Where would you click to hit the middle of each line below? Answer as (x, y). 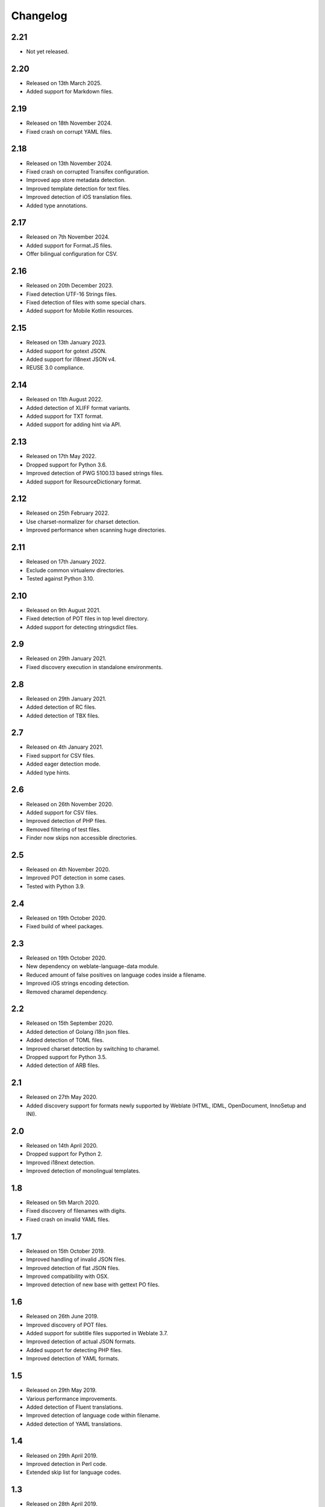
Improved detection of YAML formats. (73, 1359)
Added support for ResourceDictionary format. (84, 482)
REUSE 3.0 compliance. (55, 368)
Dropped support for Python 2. (64, 1154)
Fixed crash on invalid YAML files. (68, 1219)
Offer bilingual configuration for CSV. (72, 254)
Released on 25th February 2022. (68, 513)
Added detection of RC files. (61, 707)
